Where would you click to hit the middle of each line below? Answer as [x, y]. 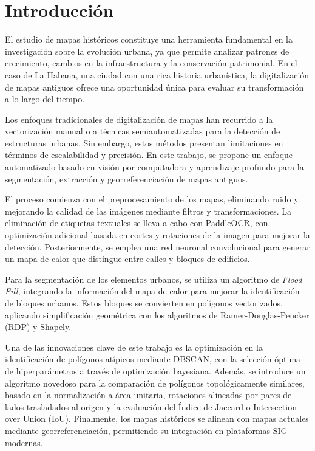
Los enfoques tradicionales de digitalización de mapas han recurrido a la [139, 119]
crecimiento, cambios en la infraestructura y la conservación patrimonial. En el [151, 63]
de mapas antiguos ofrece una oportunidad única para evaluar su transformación [154, 87]
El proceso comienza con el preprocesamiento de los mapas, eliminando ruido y [152, 199]
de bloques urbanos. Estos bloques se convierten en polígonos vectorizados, [144, 303]
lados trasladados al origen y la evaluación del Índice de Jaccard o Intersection [151, 406]
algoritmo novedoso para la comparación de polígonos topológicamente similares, [155, 383]
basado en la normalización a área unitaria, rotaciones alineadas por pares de [148, 395]
